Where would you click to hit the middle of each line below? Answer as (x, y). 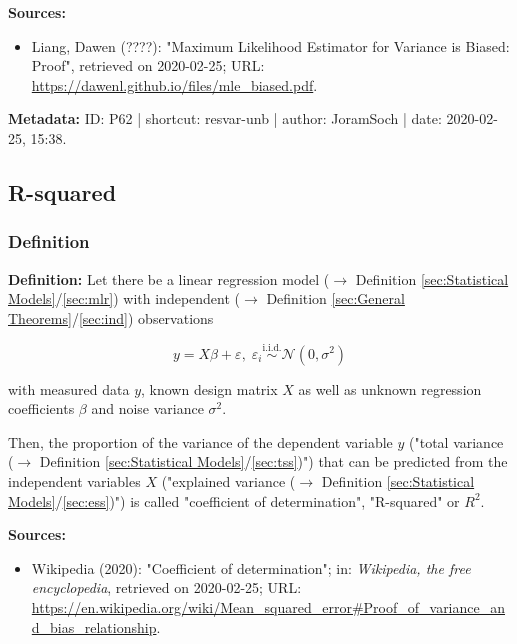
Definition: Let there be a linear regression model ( (169, 278)
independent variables (74, 480)
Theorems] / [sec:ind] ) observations (111, 317)
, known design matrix (209, 388)
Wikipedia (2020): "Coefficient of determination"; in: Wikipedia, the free (251, 567)
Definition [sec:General (335, 298)
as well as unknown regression (390, 388)
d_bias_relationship (94, 626)
